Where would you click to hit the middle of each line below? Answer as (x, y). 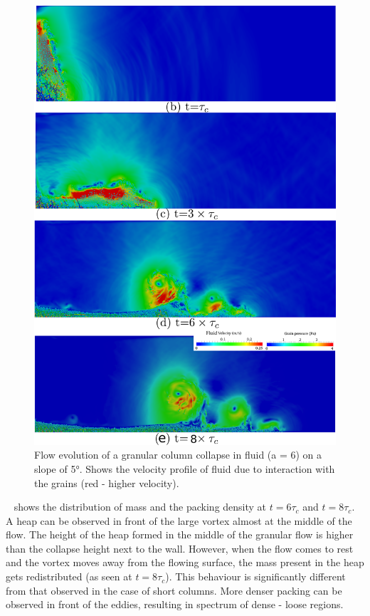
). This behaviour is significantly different (255, 576)
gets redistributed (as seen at (69, 576)
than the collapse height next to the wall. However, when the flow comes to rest (180, 548)
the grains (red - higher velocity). (107, 482)
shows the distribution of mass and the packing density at (140, 507)
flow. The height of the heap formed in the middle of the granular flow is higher (180, 534)
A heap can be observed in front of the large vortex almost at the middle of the (179, 520)
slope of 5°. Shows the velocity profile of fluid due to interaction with (185, 468)
